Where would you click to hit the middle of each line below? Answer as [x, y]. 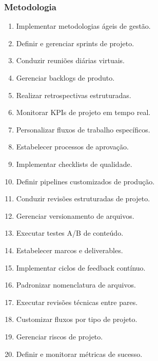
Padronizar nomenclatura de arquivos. [76, 285]
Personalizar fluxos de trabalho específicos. [83, 129]
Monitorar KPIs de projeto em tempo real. [83, 112]
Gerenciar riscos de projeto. [60, 336]
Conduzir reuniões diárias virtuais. [70, 60]
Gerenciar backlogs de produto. [65, 78]
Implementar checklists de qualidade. [74, 164]
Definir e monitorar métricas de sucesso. [79, 354]
